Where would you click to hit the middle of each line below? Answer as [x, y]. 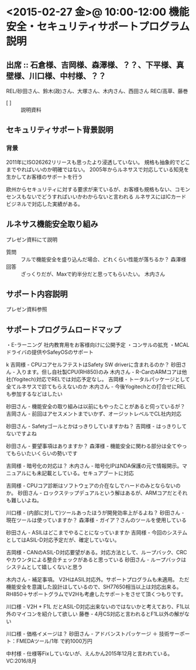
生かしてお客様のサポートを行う [44, 177]
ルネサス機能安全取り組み [52, 224]
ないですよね [21, 434]
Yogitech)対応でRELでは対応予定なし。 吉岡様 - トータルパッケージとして [102, 380]
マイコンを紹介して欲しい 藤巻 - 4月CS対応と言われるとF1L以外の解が [100, 614]
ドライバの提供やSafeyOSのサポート [50, 352]
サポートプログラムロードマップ [64, 329]
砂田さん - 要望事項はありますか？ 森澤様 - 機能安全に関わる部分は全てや [94, 446]
